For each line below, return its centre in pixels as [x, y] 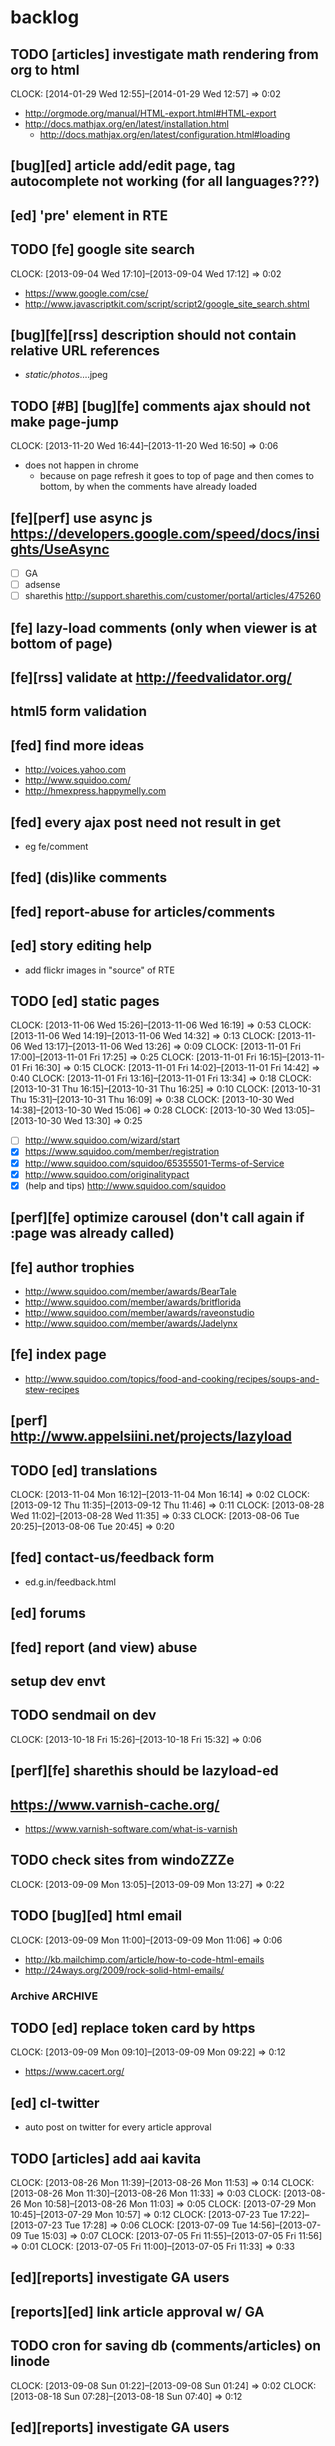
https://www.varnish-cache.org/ [115, 1804]
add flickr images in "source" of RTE [99, 970]
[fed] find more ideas [77, 745]
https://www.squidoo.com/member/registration [122, 1152]
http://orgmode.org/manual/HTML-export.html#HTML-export [150, 113]
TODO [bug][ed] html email [96, 1916]
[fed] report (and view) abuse [104, 1647]
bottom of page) [61, 643]
